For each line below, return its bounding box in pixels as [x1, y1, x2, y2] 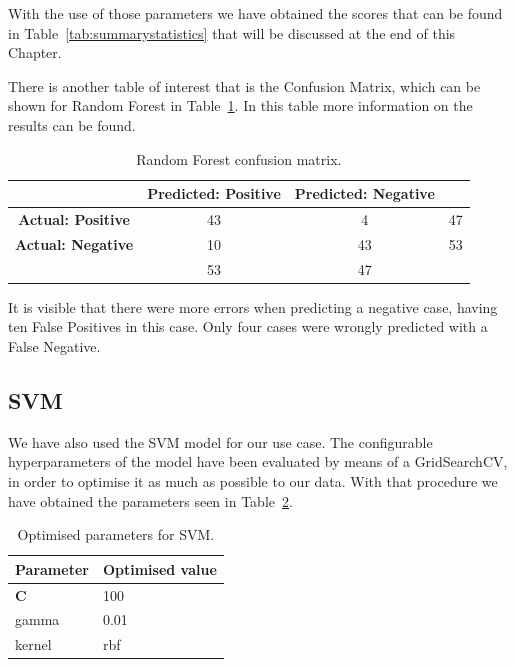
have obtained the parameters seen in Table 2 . [8, 490, 293, 511]
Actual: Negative [15, 233, 134, 254]
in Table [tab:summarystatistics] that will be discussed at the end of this [8, 22, 456, 43]
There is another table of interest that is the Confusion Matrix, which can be [8, 75, 481, 96]
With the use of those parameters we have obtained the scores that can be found [8, 3, 503, 23]
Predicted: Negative [294, 183, 435, 204]
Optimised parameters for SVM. [17, 524, 215, 545]
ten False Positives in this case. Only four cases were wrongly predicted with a [8, 316, 488, 337]
